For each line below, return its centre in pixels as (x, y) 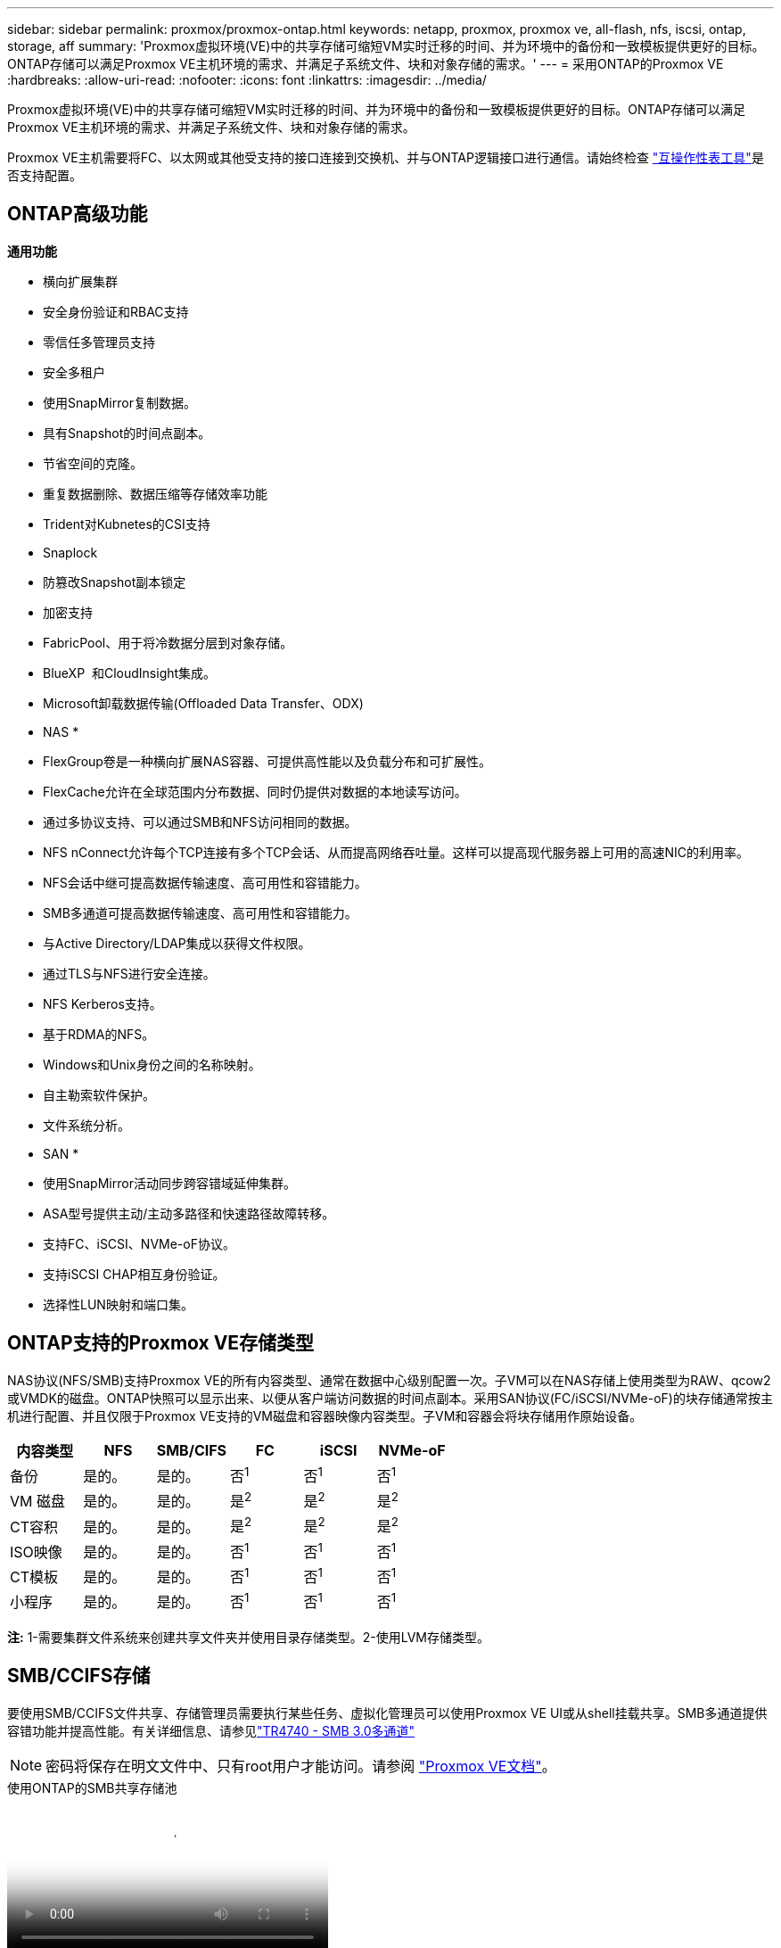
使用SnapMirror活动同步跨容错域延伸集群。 (169, 1183)
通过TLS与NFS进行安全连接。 (129, 973)
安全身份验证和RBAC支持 (116, 311)
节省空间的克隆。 (93, 463)
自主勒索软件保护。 (99, 1094)
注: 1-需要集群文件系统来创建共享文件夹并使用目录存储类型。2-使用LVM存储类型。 (249, 1637)
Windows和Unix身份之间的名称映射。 (152, 1064)
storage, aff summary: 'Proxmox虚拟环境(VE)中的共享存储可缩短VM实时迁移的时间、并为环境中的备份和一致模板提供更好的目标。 (386, 46)
